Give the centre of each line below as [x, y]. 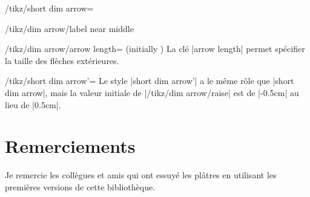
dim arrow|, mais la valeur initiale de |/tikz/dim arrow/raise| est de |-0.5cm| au [152, 92]
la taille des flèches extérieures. [62, 60]
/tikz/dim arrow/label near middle [69, 28]
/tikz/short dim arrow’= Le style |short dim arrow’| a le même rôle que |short [150, 81]
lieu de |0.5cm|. [33, 104]
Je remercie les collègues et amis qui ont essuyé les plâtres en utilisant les [141, 175]
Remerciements [70, 146]
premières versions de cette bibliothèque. [80, 186]
